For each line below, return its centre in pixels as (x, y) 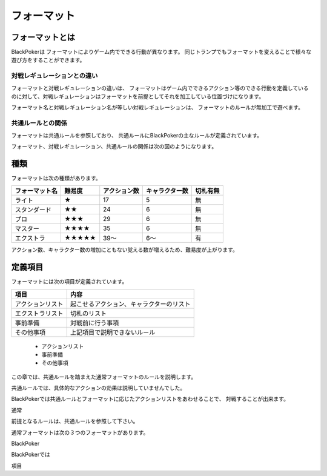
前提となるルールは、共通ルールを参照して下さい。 (75, 421)
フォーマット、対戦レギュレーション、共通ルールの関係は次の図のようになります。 (114, 146)
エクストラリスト (39, 313)
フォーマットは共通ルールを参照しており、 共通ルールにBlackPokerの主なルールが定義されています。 (137, 135)
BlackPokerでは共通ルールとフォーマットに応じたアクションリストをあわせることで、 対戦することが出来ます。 (150, 399)
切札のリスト (88, 313)
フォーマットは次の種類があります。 (56, 178)
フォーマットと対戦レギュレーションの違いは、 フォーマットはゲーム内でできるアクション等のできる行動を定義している (160, 88)
